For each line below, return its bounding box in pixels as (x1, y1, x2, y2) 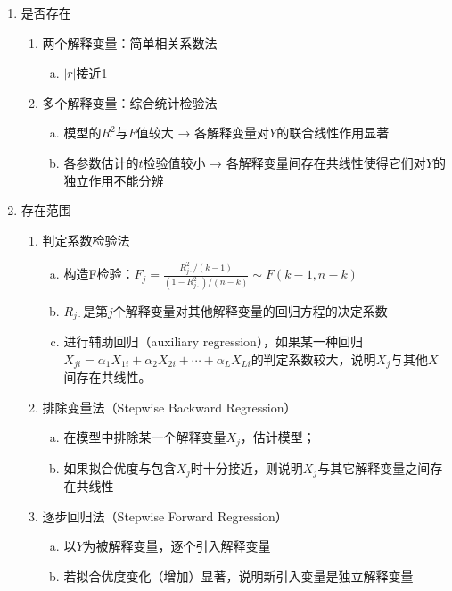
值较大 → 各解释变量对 (136, 123, 270, 142)
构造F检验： (63, 264, 135, 283)
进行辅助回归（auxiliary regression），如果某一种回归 (63, 331, 363, 350)
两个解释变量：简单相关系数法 (42, 33, 218, 52)
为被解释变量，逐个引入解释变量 (83, 537, 271, 555)
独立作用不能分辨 (63, 171, 164, 189)
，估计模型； (240, 428, 316, 446)
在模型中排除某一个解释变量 (63, 428, 226, 446)
